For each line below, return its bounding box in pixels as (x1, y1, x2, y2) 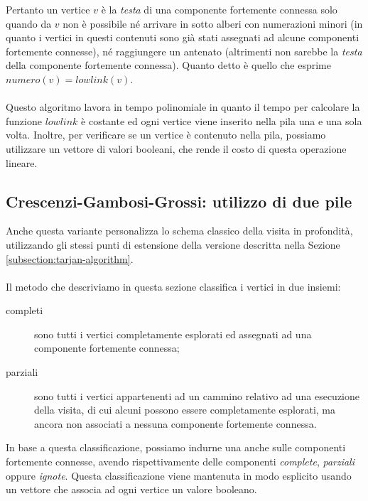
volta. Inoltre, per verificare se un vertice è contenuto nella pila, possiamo (6, 127, 326, 142)
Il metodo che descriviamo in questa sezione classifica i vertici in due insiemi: (6, 279, 341, 293)
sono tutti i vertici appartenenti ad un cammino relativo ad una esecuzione (34, 388, 359, 403)
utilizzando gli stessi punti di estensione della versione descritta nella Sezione (6, 237, 340, 252)
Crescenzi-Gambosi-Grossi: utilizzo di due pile (6, 190, 352, 212)
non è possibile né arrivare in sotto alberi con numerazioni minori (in (63, 16, 363, 31)
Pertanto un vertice (6, 2, 90, 16)
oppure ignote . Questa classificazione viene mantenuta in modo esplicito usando (6, 468, 352, 483)
